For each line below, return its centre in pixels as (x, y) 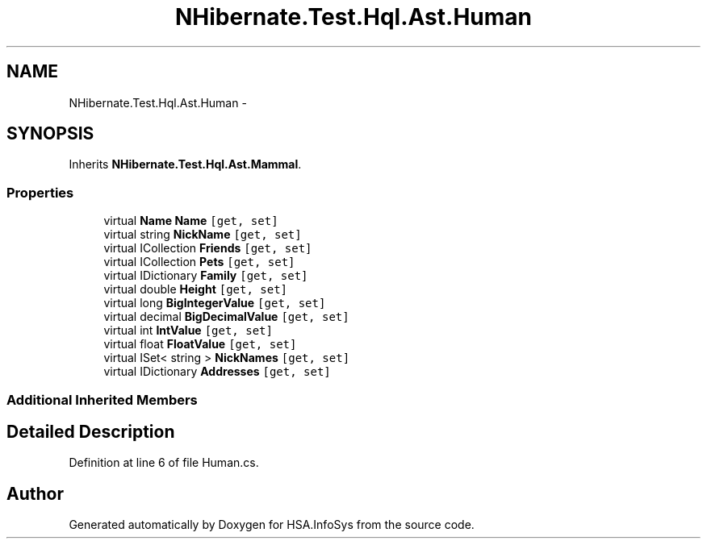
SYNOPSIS (50, 134)
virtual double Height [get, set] (196, 289)
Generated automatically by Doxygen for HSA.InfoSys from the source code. (272, 525)
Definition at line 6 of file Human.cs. (164, 463)
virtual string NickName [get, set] (203, 235)
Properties (40, 192)
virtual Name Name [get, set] (191, 221)
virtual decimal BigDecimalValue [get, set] (226, 317)
